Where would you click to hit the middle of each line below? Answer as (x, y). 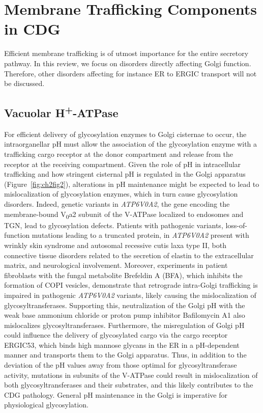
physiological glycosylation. (46, 405)
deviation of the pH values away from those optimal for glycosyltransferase (121, 365)
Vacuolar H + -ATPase (61, 112)
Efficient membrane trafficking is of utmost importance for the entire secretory (126, 53)
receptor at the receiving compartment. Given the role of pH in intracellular (123, 164)
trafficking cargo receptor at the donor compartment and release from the (119, 154)
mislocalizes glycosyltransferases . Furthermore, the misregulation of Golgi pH (124, 325)
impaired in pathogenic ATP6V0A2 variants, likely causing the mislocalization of (130, 295)
